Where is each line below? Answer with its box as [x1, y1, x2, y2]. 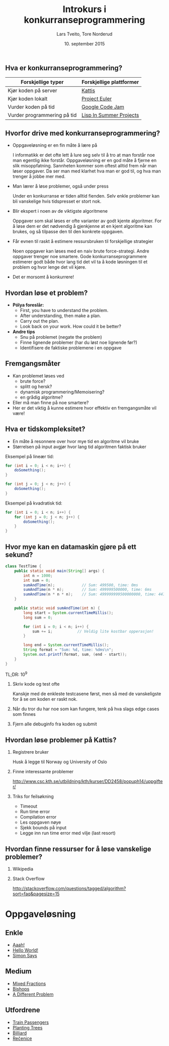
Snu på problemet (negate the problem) [20, 334, 102, 340]
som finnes [12, 711, 36, 717]
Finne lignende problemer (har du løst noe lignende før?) [20, 339, 137, 345]
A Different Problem [12, 991, 54, 997]
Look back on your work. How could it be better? [20, 323, 122, 329]
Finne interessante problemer [12, 769, 74, 775]
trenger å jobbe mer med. [12, 173, 66, 179]
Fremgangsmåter [5, 359, 61, 368]
